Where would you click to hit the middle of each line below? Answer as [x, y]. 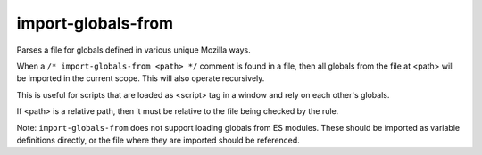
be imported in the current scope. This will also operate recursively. [141, 78]
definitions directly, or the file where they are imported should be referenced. [158, 140]
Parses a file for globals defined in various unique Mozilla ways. [133, 50]
